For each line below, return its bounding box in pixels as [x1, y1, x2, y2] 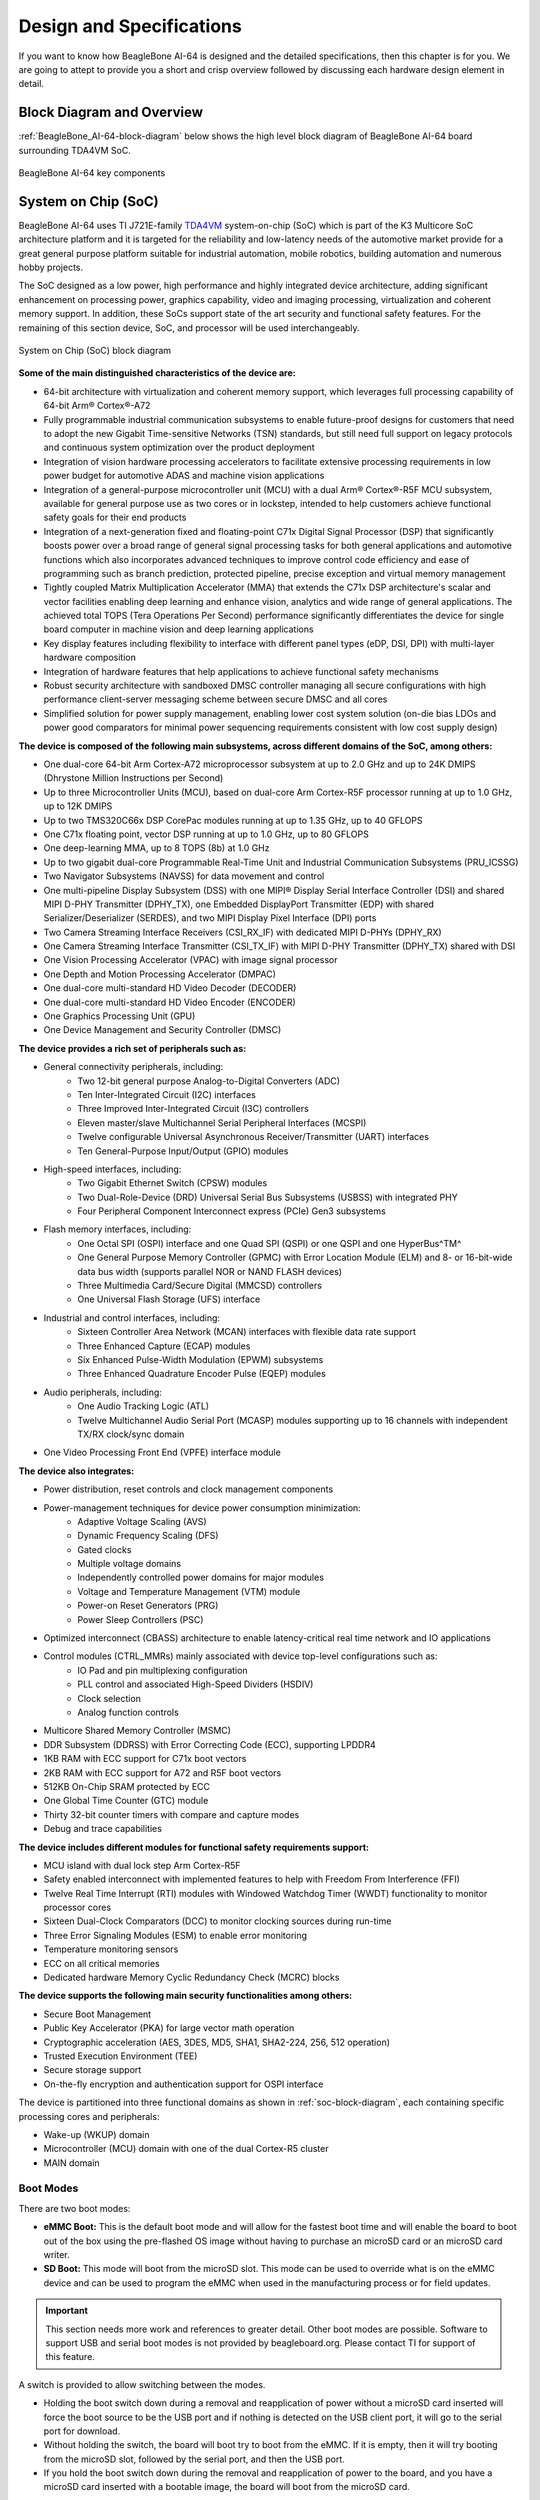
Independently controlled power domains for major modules [77, 1571, 325, 1584]
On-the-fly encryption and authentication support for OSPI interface [43, 2078, 324, 2090]
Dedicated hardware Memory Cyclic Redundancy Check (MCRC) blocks [43, 1971, 340, 1984]
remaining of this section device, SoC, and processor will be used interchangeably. [18, 321, 360, 334]
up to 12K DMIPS [43, 800, 113, 812]
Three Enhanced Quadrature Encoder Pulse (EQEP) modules [77, 1368, 327, 1380]
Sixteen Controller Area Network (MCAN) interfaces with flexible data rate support [77, 1326, 417, 1338]
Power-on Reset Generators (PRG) [77, 1600, 219, 1612]
